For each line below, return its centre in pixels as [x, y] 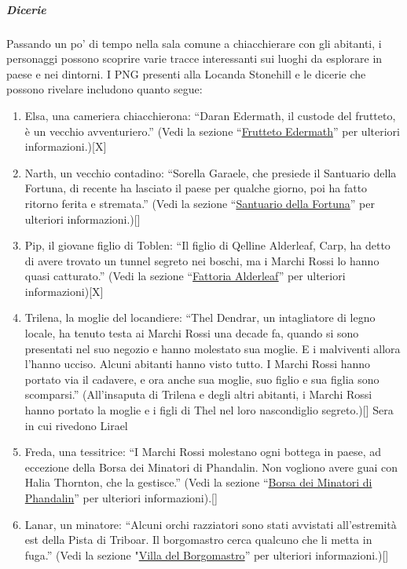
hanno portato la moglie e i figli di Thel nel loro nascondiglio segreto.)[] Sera [209, 410]
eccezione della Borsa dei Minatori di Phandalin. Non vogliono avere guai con [211, 467]
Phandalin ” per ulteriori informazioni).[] [121, 498]
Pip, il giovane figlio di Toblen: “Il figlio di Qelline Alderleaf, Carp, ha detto [207, 245]
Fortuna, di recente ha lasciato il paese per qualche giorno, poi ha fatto [196, 188]
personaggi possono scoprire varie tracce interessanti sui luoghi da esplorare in [194, 58]
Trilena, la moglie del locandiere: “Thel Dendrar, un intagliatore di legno [200, 317]
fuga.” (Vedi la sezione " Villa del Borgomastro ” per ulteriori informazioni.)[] [207, 554]
